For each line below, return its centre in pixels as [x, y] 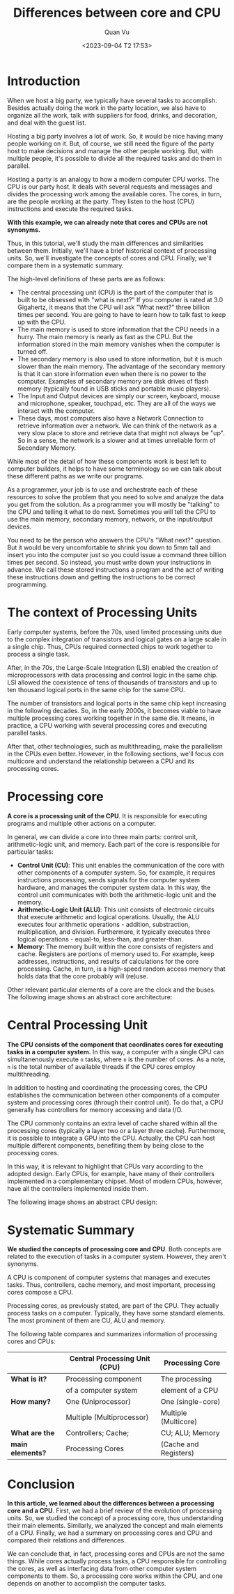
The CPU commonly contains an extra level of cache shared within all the [112, 1123]
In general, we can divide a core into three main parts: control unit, [103, 836]
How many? [31, 1402]
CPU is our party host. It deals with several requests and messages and [110, 187]
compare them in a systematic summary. [65, 265]
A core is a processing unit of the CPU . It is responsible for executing [107, 815]
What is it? [29, 1379]
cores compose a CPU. [40, 1292]
